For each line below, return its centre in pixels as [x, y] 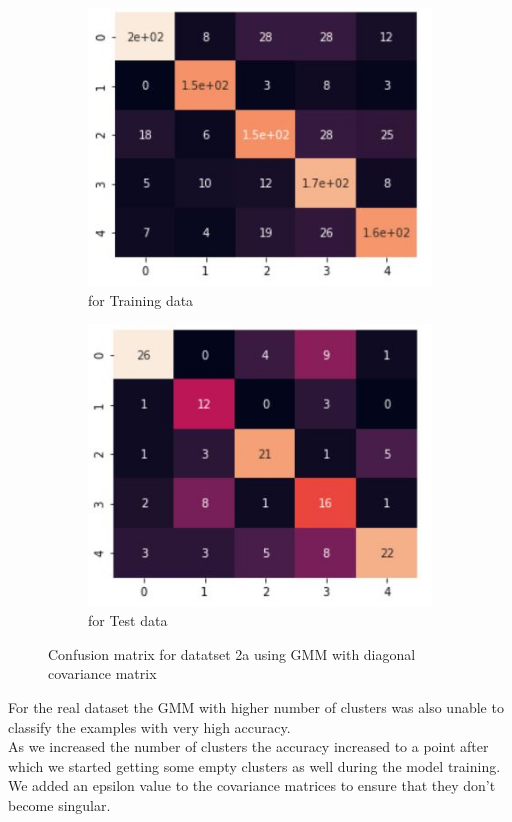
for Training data [141, 299]
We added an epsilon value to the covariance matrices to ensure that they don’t [252, 785]
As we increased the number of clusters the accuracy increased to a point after [248, 746]
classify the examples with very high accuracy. [149, 726]
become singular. [59, 805]
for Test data [128, 620]
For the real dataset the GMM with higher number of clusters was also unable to [256, 707]
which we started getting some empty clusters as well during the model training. [254, 765]
